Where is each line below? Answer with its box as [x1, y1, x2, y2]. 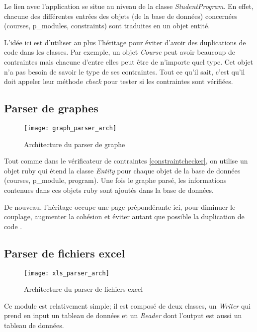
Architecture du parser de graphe [24, 139, 125, 149]
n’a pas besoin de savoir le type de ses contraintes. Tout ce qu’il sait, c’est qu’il [4, 66, 245, 77]
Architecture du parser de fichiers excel [24, 284, 143, 294]
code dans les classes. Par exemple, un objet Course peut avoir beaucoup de [4, 47, 235, 57]
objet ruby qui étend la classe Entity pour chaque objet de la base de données [4, 165, 241, 175]
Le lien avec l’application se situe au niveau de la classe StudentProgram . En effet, [4, 1, 254, 11]
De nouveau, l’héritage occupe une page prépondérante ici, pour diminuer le [4, 201, 236, 212]
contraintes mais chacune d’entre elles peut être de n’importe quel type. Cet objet [4, 56, 254, 67]
